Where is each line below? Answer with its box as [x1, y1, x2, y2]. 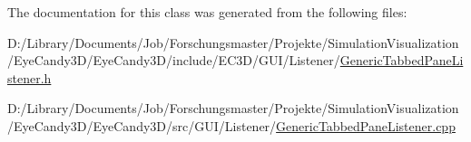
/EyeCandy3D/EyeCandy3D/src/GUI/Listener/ [7, 116, 277, 135]
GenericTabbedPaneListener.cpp [276, 116, 456, 135]
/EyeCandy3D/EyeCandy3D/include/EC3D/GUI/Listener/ [7, 51, 340, 70]
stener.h [7, 68, 52, 87]
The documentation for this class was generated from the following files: [7, 3, 407, 21]
